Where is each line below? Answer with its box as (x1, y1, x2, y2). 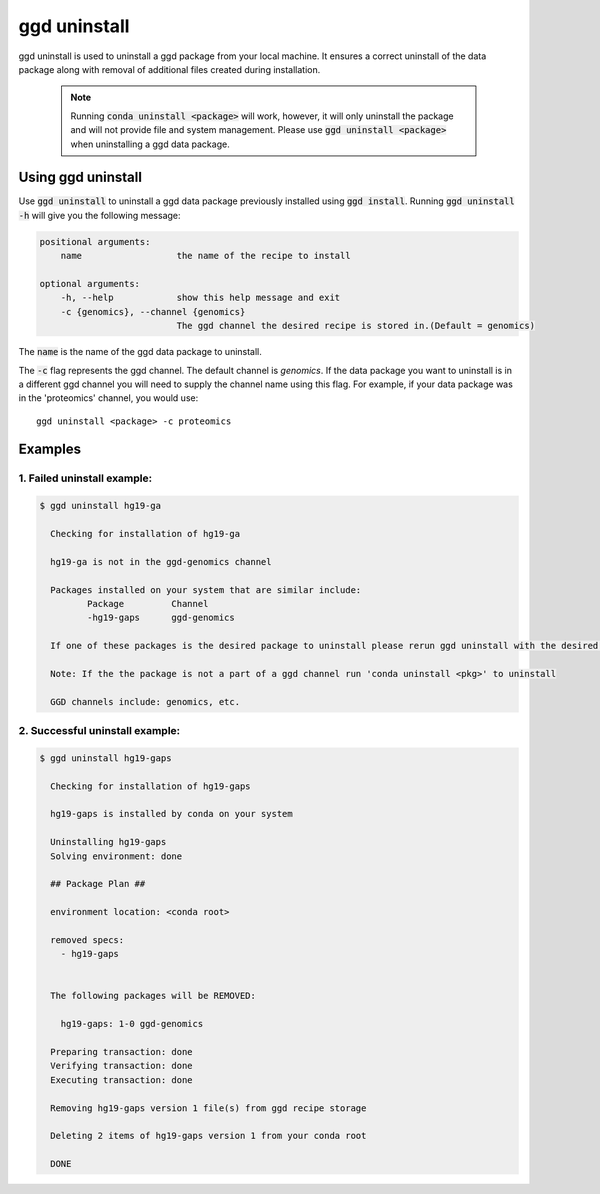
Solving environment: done (50, 850, 183, 862)
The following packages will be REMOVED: (50, 990, 257, 1002)
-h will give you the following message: (18, 209, 181, 221)
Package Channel (86, 598, 209, 609)
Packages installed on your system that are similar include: (50, 584, 362, 595)
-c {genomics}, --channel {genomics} (60, 306, 246, 317)
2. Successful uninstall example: (18, 724, 181, 738)
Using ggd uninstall (18, 169, 142, 186)
